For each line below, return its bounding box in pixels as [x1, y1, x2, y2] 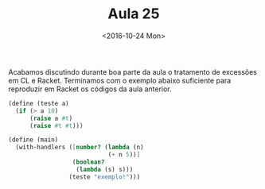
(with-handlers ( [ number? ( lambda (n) [15, 144, 145, 152]
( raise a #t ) [29, 114, 73, 122]
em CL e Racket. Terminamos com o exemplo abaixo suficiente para [8, 75, 232, 85]
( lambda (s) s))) [76, 165, 134, 173]
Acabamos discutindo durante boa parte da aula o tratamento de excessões [8, 67, 257, 76]
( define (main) [8, 136, 59, 144]
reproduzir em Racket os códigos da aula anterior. [8, 84, 173, 94]
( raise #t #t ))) [29, 121, 84, 129]
